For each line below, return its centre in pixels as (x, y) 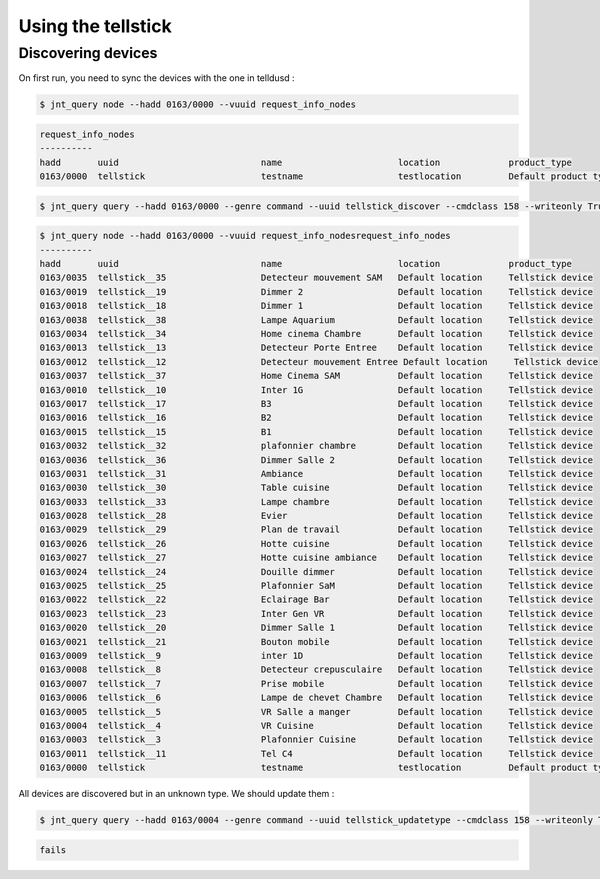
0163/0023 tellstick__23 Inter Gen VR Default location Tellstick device (316, 613)
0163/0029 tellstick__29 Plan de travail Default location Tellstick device (316, 529)
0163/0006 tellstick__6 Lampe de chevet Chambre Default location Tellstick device (316, 698)
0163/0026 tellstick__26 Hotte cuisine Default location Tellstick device (316, 543)
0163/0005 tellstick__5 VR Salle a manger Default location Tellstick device (316, 711)
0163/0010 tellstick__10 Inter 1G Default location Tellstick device (316, 389)
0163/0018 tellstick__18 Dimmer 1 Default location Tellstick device (316, 306)
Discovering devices (88, 53)
